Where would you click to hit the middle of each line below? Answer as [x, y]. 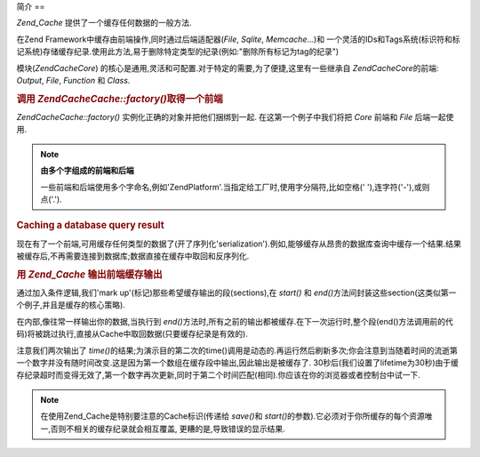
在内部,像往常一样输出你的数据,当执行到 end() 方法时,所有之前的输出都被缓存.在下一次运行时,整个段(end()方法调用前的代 [235, 321]
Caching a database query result [90, 225]
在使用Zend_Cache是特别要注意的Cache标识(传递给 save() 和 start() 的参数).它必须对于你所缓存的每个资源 [233, 416]
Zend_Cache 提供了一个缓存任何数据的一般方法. [104, 23]
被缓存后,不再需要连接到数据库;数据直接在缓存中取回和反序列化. [133, 256]
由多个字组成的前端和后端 [87, 171]
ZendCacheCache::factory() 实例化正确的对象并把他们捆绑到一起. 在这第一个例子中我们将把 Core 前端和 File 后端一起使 [235, 117]
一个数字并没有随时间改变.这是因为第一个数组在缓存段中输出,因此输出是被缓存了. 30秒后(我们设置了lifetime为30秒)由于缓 [238, 363]
